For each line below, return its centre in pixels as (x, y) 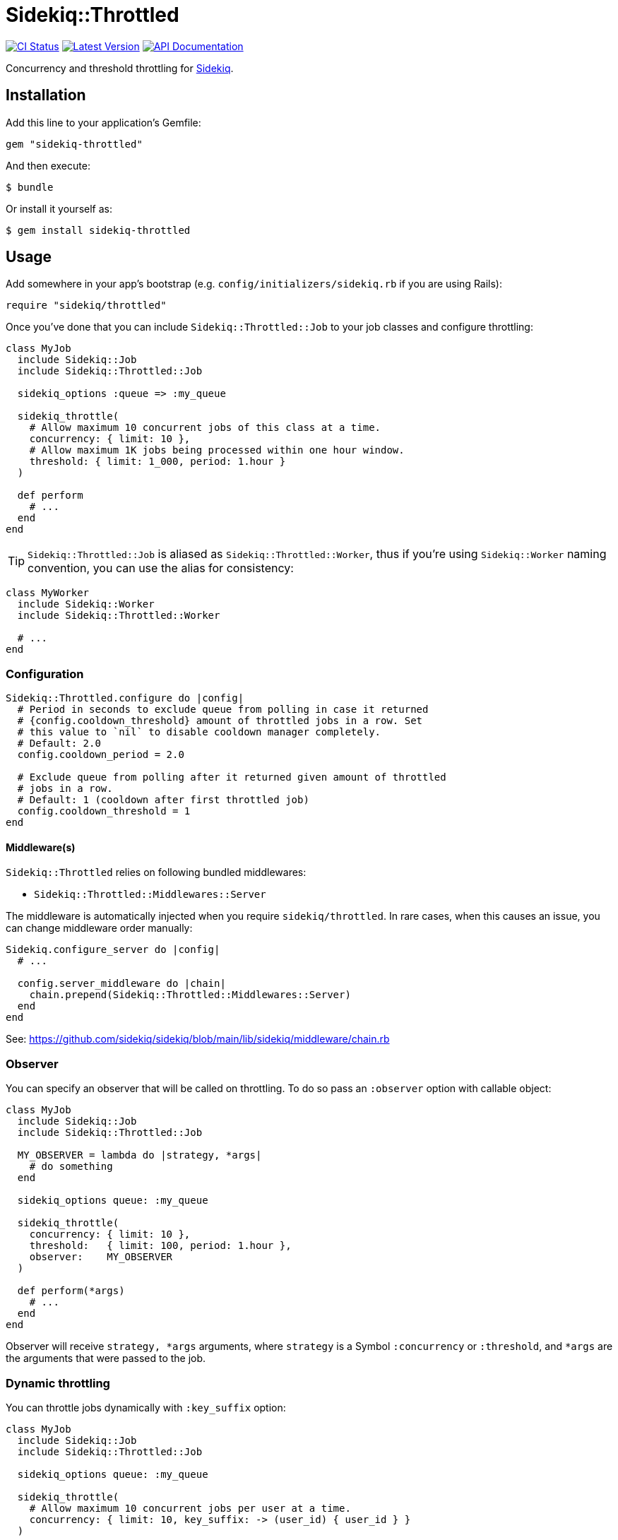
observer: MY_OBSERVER (101, 1257)
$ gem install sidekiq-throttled (98, 230)
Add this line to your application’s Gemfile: (103, 122)
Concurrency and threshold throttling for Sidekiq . (120, 68)
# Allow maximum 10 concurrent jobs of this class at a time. (205, 428)
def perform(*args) (71, 1291)
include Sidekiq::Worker (86, 604)
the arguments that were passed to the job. (106, 1358)
